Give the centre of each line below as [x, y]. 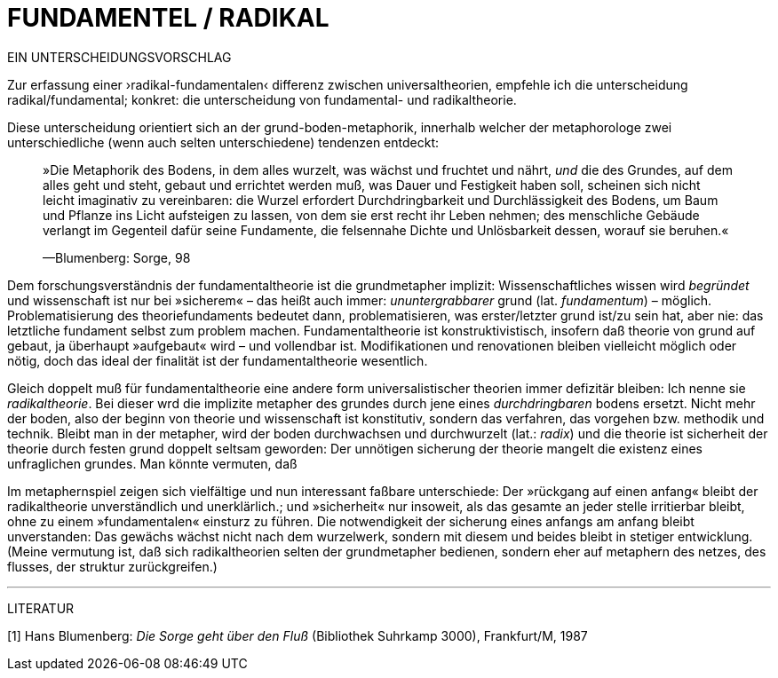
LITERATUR [41, 608]
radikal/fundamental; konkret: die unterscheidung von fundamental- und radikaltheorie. [262, 99]
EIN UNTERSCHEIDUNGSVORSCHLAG [119, 57]
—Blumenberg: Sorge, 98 [117, 257]
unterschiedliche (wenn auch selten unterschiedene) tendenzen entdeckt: [223, 142]
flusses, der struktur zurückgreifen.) [112, 566]
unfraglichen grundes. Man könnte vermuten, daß [152, 463]
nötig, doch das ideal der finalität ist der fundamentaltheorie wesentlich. [218, 360]
